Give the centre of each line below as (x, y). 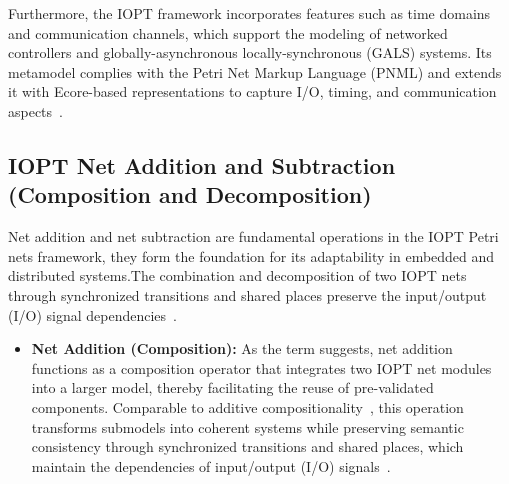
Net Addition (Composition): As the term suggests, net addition (242, 348)
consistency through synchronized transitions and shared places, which (247, 446)
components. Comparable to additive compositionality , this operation (247, 406)
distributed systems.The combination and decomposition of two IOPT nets (237, 275)
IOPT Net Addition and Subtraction (202, 164)
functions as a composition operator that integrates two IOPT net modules (261, 367)
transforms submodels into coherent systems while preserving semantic (247, 426)
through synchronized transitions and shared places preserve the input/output (247, 294)
